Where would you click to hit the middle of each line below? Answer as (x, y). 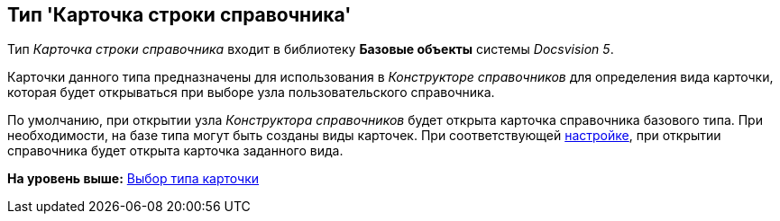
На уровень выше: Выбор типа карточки (133, 179)
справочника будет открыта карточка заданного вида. (175, 151)
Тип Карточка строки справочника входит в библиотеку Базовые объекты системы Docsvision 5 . (311, 49)
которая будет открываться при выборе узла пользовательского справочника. (251, 93)
